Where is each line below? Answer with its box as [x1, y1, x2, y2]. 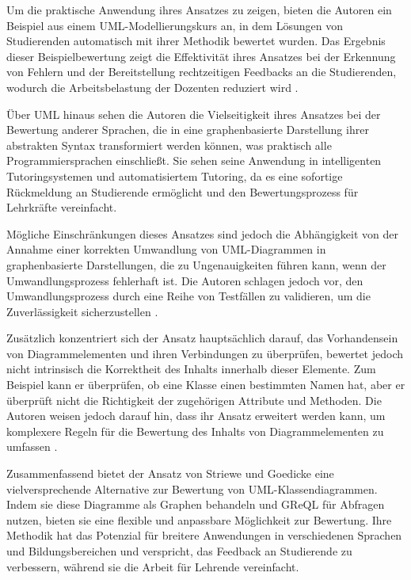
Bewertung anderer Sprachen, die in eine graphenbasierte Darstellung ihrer [6, 121, 369, 138]
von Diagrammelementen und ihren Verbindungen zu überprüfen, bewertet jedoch [6, 345, 403, 361]
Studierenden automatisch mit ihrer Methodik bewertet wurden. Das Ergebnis [6, 32, 386, 49]
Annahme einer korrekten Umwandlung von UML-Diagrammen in [6, 241, 326, 258]
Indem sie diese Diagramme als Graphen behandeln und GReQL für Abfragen [6, 496, 385, 513]
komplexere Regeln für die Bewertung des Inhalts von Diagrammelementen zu [6, 422, 384, 439]
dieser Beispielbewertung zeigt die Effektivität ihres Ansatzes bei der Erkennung [6, 48, 396, 64]
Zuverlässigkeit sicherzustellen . [6, 303, 158, 319]
